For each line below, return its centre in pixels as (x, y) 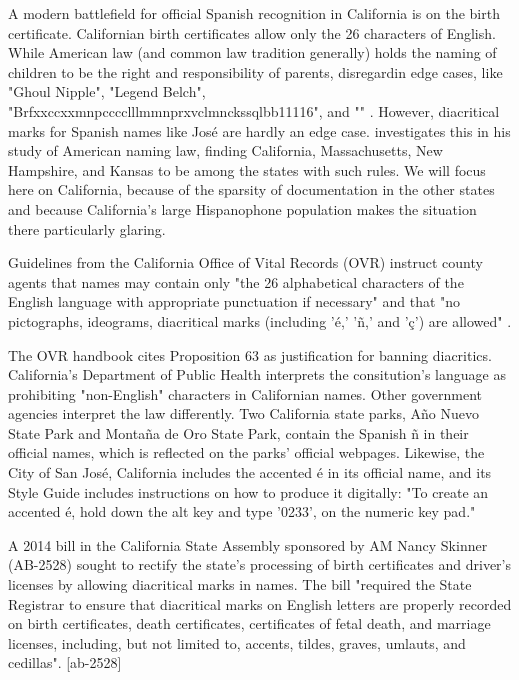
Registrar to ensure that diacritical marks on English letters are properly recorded (260, 603)
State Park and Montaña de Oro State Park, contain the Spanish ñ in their (238, 432)
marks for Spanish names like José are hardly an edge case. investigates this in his (259, 130)
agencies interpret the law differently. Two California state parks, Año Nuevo (243, 413)
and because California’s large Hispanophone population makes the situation (242, 208)
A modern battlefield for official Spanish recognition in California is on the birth (254, 13)
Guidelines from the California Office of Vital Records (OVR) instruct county (245, 262)
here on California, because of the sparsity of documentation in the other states (251, 189)
